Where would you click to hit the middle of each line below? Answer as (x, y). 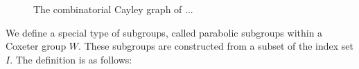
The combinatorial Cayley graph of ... (113, 9)
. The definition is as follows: (71, 59)
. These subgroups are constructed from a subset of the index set (216, 46)
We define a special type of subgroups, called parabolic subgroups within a (164, 32)
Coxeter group (36, 46)
